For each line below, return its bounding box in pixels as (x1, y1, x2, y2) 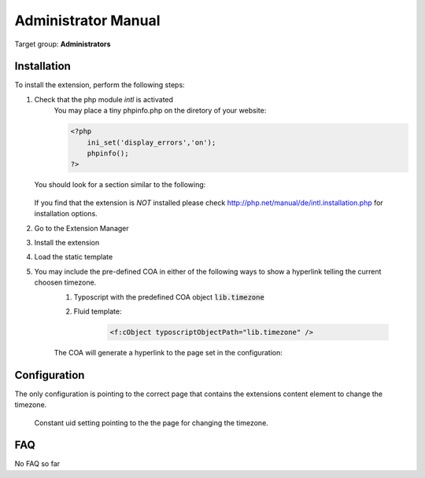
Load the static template (34, 252, 113, 262)
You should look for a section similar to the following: (34, 180, 206, 189)
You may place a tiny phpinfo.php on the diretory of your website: (54, 106, 267, 116)
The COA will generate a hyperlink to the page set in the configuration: (54, 347, 283, 357)
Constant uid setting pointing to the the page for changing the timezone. (34, 417, 269, 428)
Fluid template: (73, 307, 122, 316)
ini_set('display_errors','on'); (87, 138, 216, 147)
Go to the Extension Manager (34, 223, 129, 233)
